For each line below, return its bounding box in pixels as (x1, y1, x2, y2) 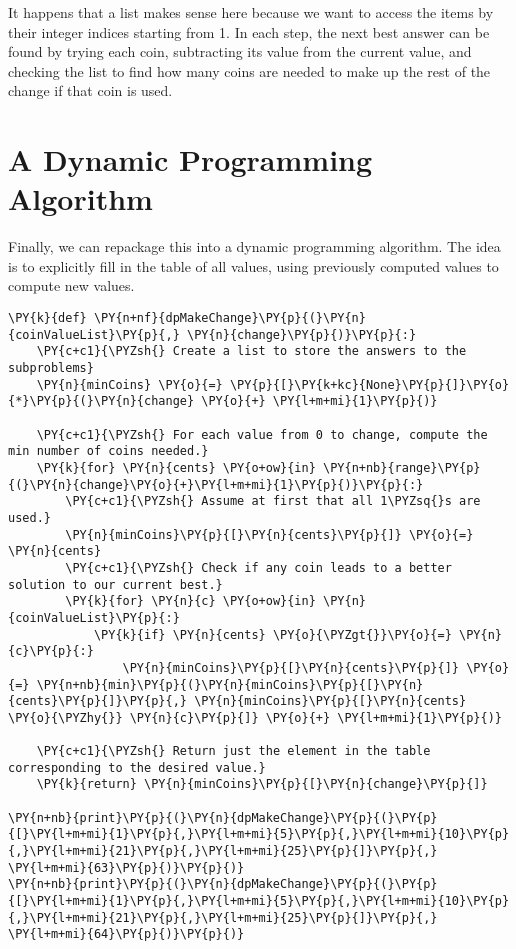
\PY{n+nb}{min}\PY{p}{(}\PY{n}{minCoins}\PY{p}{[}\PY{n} (36, 677, 424, 692)
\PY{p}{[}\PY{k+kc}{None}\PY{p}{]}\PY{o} (229, 377, 510, 392)
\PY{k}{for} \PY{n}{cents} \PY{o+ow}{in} (36, 460, 316, 475)
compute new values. (8, 275, 135, 296)
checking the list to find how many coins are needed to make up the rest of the (8, 60, 491, 81)
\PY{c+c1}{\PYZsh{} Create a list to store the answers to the (36, 344, 467, 359)
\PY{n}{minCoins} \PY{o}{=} (36, 377, 223, 392)
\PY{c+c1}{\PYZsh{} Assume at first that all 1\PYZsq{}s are (65, 494, 481, 509)
